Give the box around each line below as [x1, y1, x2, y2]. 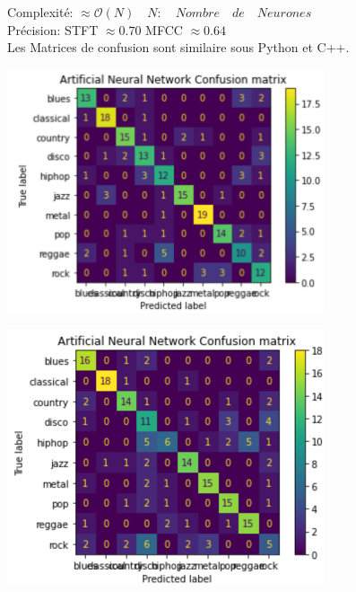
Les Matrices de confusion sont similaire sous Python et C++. [7, 38, 350, 57]
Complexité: [7, 3, 74, 21]
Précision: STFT [7, 20, 99, 39]
